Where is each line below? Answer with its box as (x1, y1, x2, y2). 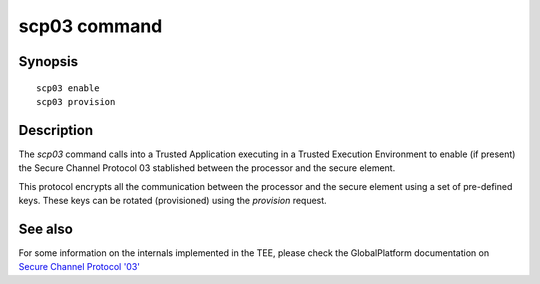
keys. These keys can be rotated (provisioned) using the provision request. (18, 195, 327, 207)
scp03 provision (36, 96, 116, 107)
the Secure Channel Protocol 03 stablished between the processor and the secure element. (18, 162, 396, 174)
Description (18, 121, 94, 139)
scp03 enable (36, 82, 100, 94)
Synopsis (18, 53, 79, 70)
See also (18, 220, 74, 237)
